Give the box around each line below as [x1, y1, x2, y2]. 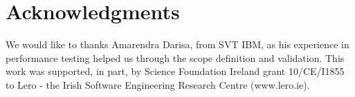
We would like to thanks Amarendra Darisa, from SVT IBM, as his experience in [6, 37, 349, 52]
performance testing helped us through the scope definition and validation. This [6, 50, 345, 65]
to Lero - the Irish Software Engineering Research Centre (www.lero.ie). [6, 77, 310, 91]
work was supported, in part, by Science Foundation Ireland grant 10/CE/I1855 [6, 64, 345, 78]
